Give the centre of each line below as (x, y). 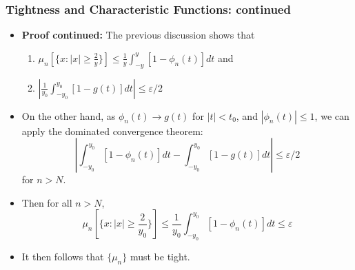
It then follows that (63, 257)
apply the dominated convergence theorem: (112, 131)
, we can (332, 115)
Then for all (47, 202)
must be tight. (160, 257)
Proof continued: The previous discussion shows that (138, 35)
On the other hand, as (69, 115)
